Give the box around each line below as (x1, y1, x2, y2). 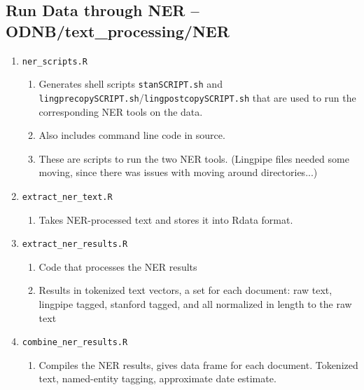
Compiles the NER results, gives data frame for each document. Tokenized (38, 357, 358, 372)
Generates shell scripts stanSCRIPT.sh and (38, 76, 223, 91)
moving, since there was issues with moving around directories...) (38, 165, 318, 180)
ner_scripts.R (22, 56, 87, 67)
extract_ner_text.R (22, 191, 113, 202)
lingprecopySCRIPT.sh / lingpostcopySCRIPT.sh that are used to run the (38, 90, 356, 105)
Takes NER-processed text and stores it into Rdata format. (38, 212, 293, 227)
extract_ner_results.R (22, 239, 128, 250)
